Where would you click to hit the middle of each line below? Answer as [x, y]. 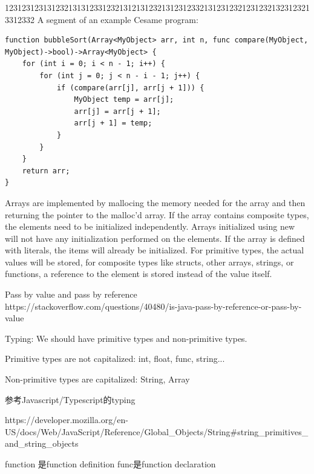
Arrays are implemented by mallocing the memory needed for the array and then [155, 202]
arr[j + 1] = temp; [113, 123]
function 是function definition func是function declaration [110, 464]
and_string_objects [42, 443]
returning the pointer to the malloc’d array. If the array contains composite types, [157, 214]
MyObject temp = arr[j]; [124, 100]
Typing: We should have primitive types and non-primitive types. [126, 338]
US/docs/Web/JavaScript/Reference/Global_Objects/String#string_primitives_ [157, 431]
